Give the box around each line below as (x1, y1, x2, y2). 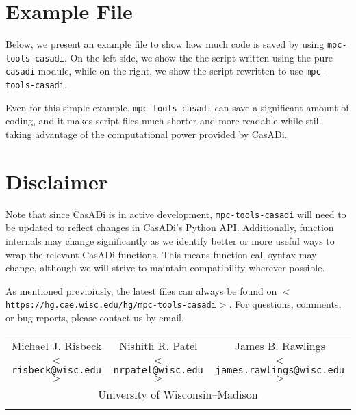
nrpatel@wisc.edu (113, 364, 203, 375)
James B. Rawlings (234, 337, 326, 353)
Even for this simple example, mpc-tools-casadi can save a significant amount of (5, 100, 349, 114)
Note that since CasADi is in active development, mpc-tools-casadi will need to (5, 206, 346, 221)
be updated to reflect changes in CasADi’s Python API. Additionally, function (5, 220, 334, 235)
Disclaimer (5, 167, 108, 195)
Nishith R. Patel (119, 337, 198, 353)
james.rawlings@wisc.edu (215, 364, 345, 375)
